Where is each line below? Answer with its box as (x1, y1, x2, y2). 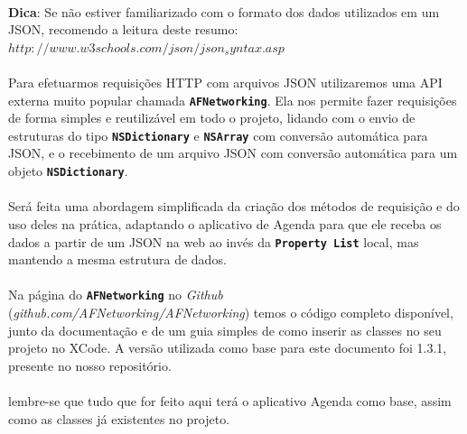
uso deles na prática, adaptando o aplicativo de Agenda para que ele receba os (8, 214, 442, 233)
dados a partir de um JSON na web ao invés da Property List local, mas (8, 232, 419, 251)
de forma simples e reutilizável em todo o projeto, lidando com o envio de (8, 108, 416, 127)
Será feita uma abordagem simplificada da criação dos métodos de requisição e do (8, 197, 460, 216)
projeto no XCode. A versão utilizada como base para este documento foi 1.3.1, (8, 338, 447, 357)
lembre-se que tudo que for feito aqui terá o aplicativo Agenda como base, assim (8, 391, 452, 410)
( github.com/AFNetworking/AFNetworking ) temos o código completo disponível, (8, 303, 453, 321)
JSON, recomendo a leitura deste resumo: (8, 20, 238, 39)
